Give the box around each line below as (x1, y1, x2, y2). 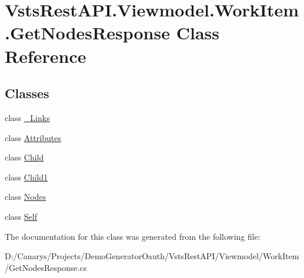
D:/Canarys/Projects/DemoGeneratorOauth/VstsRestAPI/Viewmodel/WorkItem (5, 250, 299, 262)
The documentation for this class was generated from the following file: (5, 230, 260, 242)
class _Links (5, 111, 50, 123)
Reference (5, 43, 86, 68)
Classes (5, 84, 49, 102)
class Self (5, 210, 37, 222)
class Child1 (5, 170, 48, 183)
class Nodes (5, 190, 46, 203)
